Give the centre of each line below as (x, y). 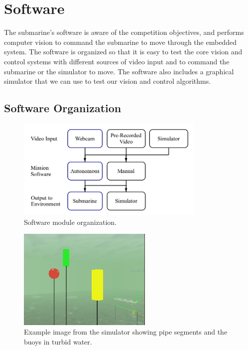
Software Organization (63, 108)
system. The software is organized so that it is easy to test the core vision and (123, 52)
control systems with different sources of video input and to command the (117, 61)
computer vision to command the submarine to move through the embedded (120, 42)
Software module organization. (70, 222)
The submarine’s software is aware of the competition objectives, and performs (124, 32)
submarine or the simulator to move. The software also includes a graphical (119, 71)
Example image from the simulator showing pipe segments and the (126, 332)
